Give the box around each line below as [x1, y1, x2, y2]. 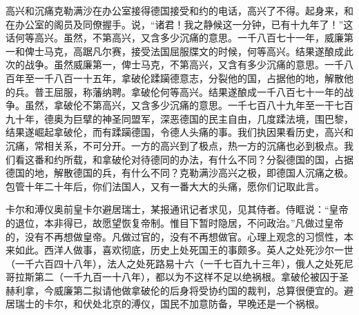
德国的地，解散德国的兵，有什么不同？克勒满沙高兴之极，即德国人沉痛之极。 [6, 165, 353, 180]
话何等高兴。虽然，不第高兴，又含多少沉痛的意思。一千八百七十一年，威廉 [6, 30, 344, 45]
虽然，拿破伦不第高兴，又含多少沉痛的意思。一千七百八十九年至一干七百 [24, 98, 353, 112]
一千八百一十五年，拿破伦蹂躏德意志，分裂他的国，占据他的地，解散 [34, 70, 344, 85]
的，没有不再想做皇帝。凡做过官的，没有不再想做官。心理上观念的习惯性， [6, 229, 344, 243]
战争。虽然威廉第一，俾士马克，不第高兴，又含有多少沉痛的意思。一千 [24, 57, 344, 72]
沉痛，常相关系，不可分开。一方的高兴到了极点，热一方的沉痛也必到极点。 [6, 138, 344, 152]
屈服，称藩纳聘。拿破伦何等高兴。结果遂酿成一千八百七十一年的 [53, 84, 344, 99]
